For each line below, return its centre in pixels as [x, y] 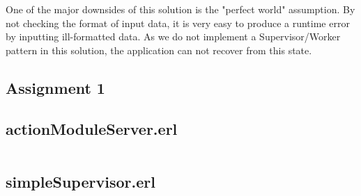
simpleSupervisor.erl [80, 181]
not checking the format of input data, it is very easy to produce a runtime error [178, 23]
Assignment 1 [55, 87]
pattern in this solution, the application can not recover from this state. [159, 50]
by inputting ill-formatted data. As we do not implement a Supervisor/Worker [173, 36]
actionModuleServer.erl [92, 128]
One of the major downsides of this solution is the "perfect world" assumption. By [180, 9]
